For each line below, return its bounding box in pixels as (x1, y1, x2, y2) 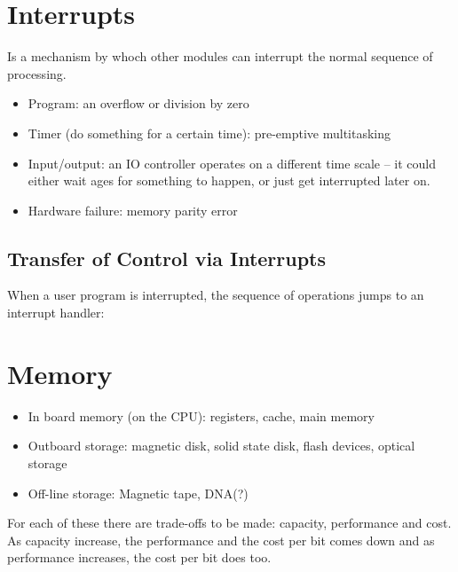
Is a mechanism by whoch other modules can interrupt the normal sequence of (7, 47, 433, 66)
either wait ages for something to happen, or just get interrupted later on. (28, 171, 430, 190)
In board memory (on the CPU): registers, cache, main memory (28, 406, 375, 425)
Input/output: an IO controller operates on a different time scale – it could (28, 153, 436, 172)
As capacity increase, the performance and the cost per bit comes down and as (7, 530, 435, 549)
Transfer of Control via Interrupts (7, 244, 327, 271)
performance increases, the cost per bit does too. (7, 548, 272, 567)
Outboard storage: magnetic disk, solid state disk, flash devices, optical (28, 436, 415, 455)
